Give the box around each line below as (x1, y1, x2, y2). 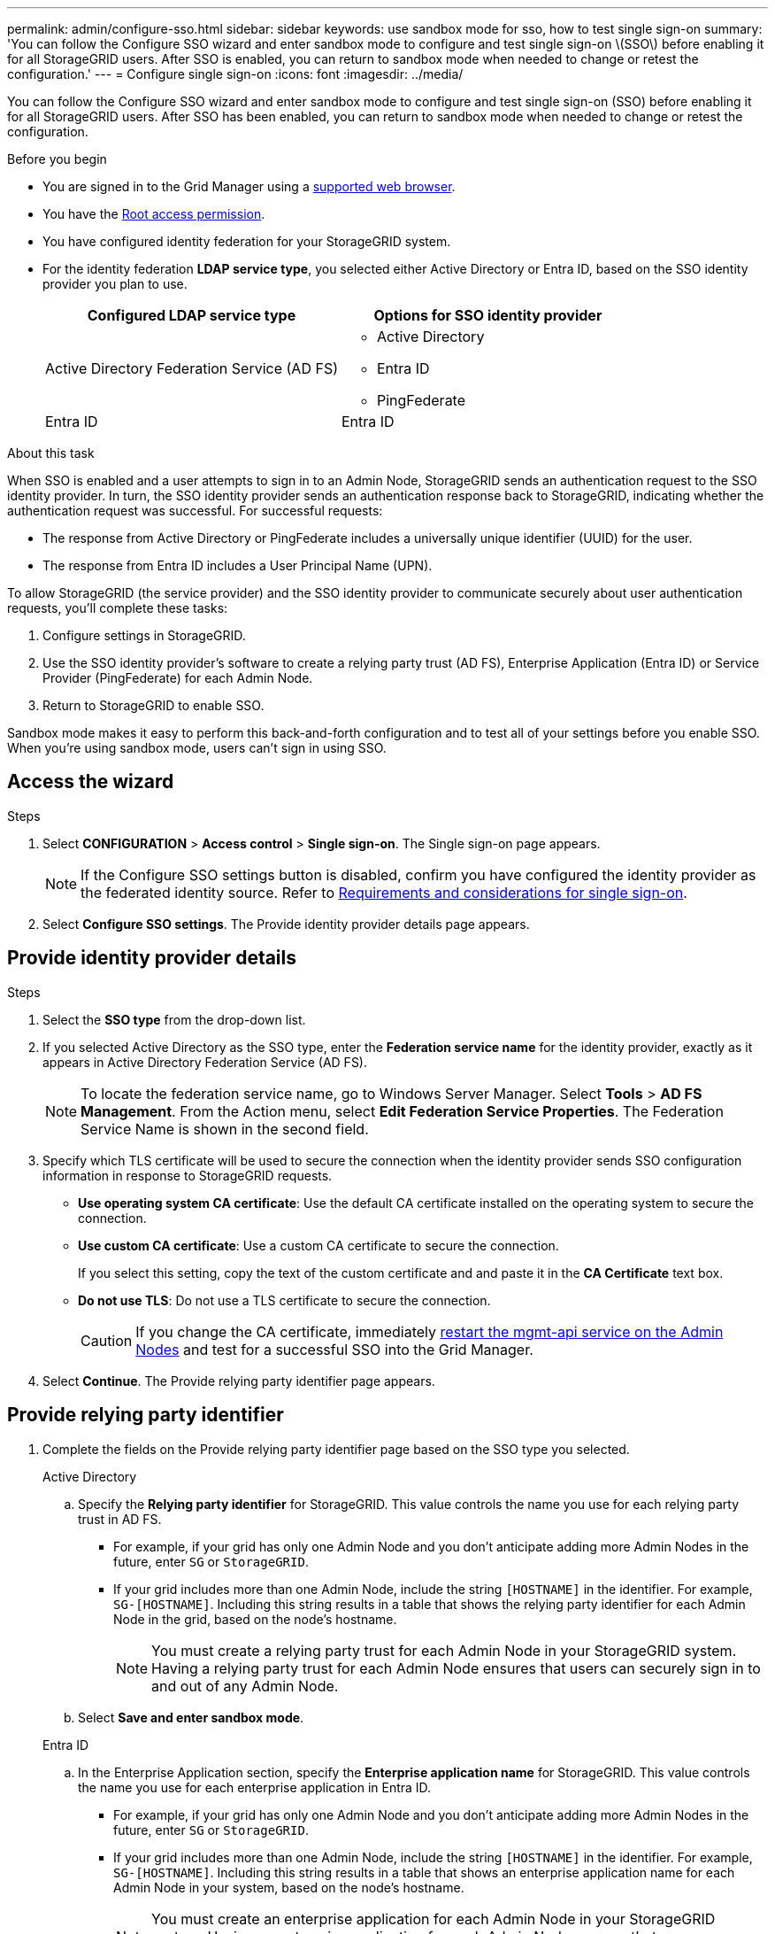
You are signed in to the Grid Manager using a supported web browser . (42, 179, 456, 194)
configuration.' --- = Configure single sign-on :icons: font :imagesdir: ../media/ (7, 66, 464, 81)
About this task (7, 445, 95, 460)
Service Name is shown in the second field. (81, 1119, 369, 1138)
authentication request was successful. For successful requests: (7, 503, 383, 518)
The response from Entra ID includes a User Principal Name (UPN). (42, 558, 433, 573)
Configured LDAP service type (87, 306, 296, 324)
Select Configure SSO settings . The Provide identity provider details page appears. (42, 916, 530, 932)
